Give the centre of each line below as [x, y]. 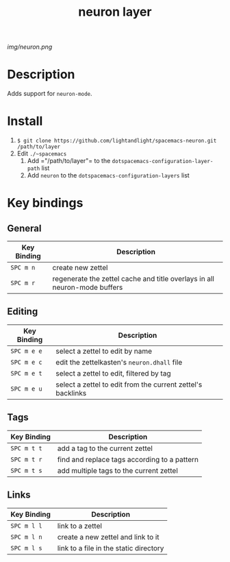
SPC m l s [26, 548]
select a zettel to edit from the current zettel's [129, 384]
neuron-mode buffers [88, 287]
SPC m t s [26, 471]
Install [25, 121]
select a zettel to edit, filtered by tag [113, 373]
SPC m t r [26, 459]
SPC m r [23, 283]
